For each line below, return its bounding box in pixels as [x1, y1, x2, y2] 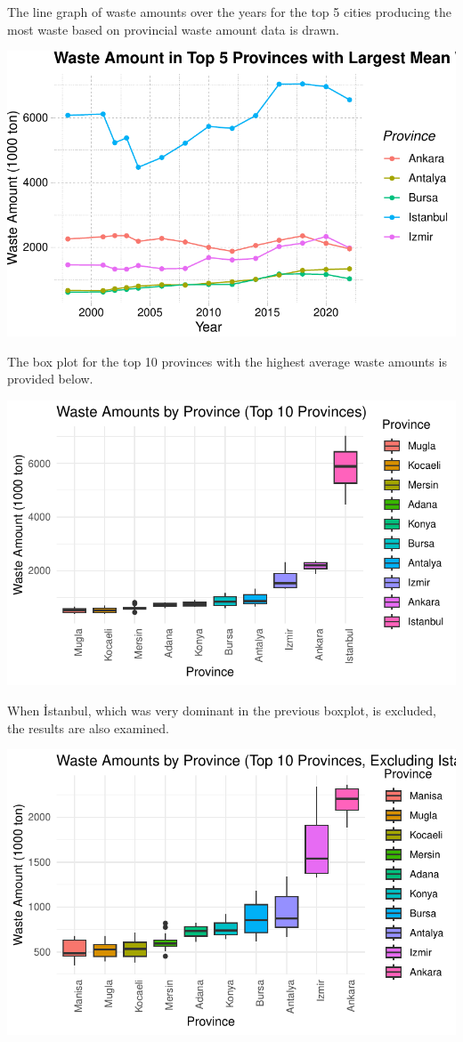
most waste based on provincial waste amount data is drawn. [7, 20, 339, 38]
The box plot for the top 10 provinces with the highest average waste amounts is [7, 351, 447, 370]
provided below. [7, 369, 93, 388]
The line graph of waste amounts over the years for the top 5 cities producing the [7, 3, 452, 20]
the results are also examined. [7, 718, 169, 737]
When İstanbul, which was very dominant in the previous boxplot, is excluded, [7, 701, 436, 719]
